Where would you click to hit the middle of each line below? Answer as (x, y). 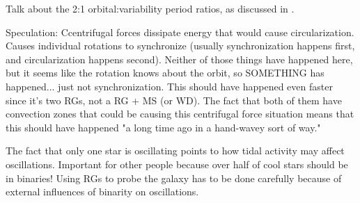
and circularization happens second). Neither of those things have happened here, (179, 59)
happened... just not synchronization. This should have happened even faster (169, 86)
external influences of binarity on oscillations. (102, 192)
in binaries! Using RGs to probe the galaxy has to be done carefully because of (174, 178)
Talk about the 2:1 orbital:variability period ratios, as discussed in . (150, 8)
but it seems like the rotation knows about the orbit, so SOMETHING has (165, 73)
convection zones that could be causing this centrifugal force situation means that (180, 114)
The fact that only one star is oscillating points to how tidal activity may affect (175, 151)
